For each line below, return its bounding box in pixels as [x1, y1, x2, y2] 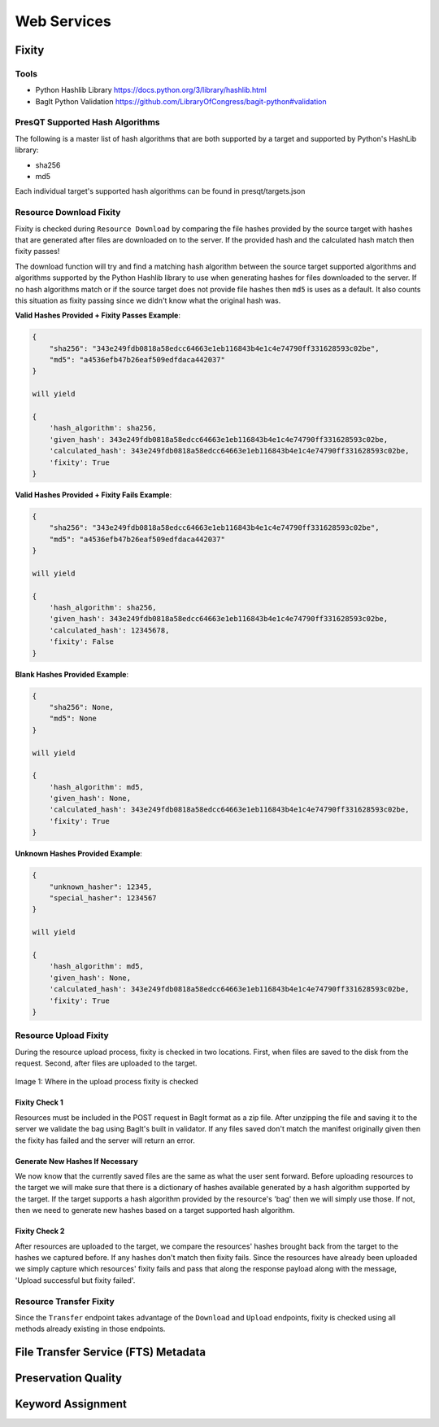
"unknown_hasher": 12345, [49, 882, 153, 891]
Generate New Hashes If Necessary [15, 1156, 138, 1166]
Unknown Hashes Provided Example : [15, 849, 142, 859]
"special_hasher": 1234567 [49, 894, 158, 903]
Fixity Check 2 [15, 1226, 65, 1237]
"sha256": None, [49, 703, 114, 711]
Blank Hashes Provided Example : [15, 669, 129, 679]
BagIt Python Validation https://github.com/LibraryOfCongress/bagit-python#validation [35, 96, 327, 106]
